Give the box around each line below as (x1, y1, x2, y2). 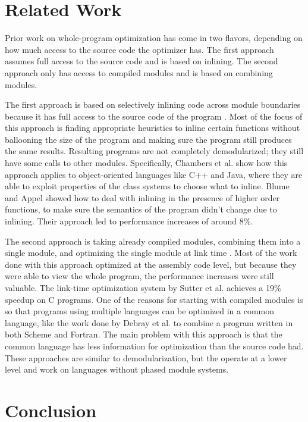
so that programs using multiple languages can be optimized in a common (5, 305, 275, 317)
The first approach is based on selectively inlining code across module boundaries (5, 98, 301, 111)
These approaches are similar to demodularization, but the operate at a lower (5, 351, 287, 364)
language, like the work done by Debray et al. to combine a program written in (5, 316, 293, 329)
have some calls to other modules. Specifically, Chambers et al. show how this (5, 157, 288, 169)
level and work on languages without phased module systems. (5, 363, 229, 376)
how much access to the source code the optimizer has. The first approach (5, 43, 274, 55)
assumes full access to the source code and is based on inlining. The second (5, 55, 278, 67)
